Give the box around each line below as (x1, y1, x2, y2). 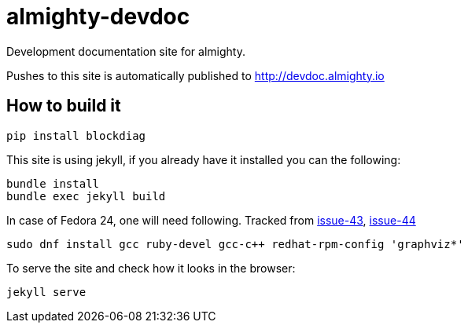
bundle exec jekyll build (6, 189, 166, 203)
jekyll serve (6, 285, 87, 298)
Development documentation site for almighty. (6, 44, 245, 58)
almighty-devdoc (6, 3, 190, 30)
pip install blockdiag (6, 129, 146, 142)
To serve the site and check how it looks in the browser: (6, 261, 296, 275)
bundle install (6, 177, 100, 190)
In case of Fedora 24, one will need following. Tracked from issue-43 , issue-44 (6, 213, 416, 227)
